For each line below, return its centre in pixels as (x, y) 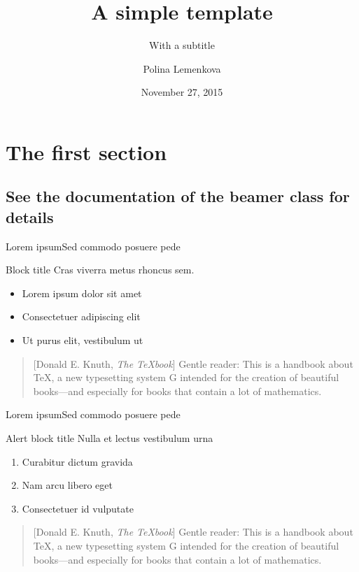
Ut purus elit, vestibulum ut (83, 340)
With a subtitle (182, 45)
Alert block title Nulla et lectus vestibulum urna (110, 438)
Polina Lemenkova (182, 68)
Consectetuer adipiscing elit (81, 316)
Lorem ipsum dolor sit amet (82, 293)
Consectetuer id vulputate (78, 508)
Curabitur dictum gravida (77, 461)
